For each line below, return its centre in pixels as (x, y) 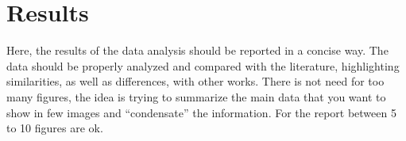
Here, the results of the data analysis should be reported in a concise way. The (197, 50)
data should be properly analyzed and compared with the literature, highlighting (203, 65)
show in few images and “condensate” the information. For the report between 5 (201, 112)
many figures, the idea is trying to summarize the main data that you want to (196, 96)
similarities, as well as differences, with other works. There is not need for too (195, 81)
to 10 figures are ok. (55, 128)
